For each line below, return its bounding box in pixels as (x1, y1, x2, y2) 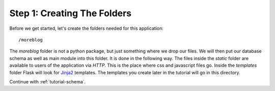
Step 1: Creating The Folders (9, 8, 132, 19)
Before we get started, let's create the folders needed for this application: (9, 25, 164, 31)
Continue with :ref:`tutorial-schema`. (9, 78, 86, 84)
